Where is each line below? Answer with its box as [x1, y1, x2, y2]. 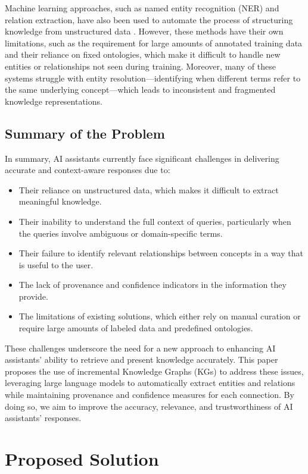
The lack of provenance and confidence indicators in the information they [18, 278, 287, 291]
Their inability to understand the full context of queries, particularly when [18, 215, 291, 227]
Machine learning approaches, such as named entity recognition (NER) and [5, 2, 279, 14]
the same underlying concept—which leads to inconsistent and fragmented [5, 83, 276, 96]
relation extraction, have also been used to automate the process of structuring [5, 13, 293, 26]
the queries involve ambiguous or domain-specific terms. [18, 227, 223, 239]
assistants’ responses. [5, 412, 82, 424]
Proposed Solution [5, 447, 159, 471]
